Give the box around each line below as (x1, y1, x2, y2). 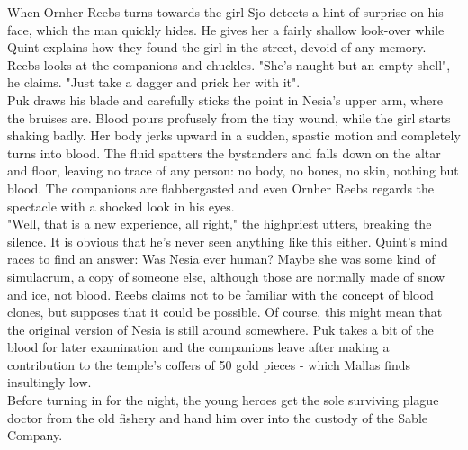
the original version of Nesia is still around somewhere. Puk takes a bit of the (7, 319, 434, 338)
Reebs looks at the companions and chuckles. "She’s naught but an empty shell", (7, 55, 451, 74)
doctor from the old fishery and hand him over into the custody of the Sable (7, 408, 428, 427)
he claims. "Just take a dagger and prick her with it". (7, 73, 301, 92)
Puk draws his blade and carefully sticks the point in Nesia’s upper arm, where (7, 90, 443, 109)
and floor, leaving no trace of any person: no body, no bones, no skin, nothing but (7, 161, 459, 180)
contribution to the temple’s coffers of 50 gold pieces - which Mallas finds (7, 355, 411, 373)
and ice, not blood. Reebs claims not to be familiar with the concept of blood (7, 284, 434, 303)
